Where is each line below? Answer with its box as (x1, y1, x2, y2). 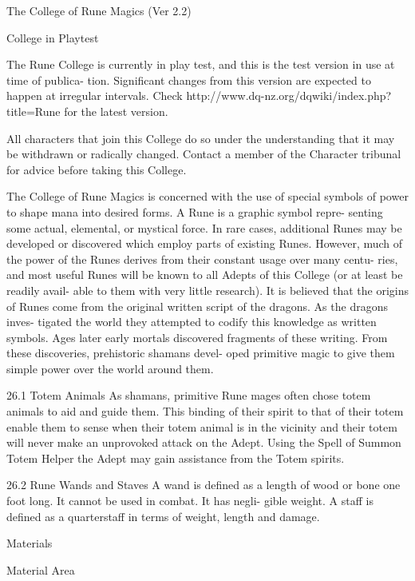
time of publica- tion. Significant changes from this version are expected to (6, 71, 371, 88)
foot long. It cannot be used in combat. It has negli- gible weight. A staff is (6, 492, 373, 509)
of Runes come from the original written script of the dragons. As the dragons (6, 297, 388, 314)
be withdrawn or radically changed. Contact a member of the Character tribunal (6, 145, 401, 162)
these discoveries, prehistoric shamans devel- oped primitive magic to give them (6, 344, 395, 361)
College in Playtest (6, 29, 99, 46)
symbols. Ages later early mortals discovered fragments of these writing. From (6, 328, 388, 345)
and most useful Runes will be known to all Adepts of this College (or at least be (6, 266, 403, 283)
